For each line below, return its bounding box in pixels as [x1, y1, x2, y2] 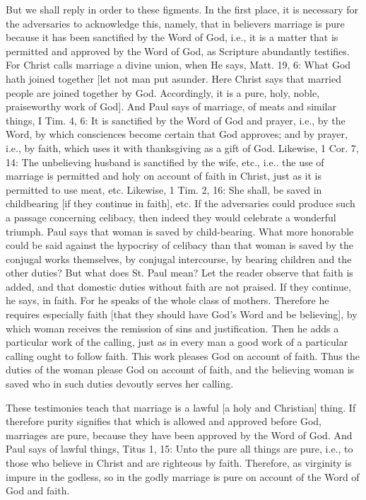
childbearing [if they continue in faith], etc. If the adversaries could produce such [6, 196, 355, 211]
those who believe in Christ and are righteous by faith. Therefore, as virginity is [6, 455, 352, 470]
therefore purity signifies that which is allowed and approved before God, [6, 414, 322, 429]
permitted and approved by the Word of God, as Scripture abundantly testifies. [6, 43, 350, 58]
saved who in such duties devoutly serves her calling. [6, 376, 234, 391]
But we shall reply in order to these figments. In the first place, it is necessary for [6, 2, 359, 16]
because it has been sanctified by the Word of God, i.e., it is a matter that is [6, 30, 338, 45]
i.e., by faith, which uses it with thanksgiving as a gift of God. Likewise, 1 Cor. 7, [6, 140, 359, 155]
